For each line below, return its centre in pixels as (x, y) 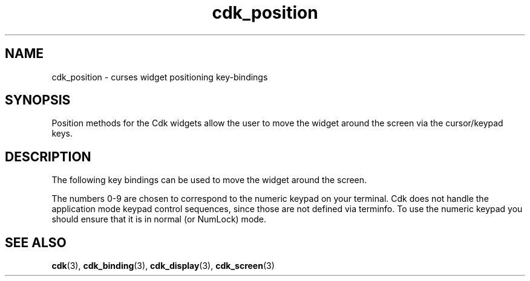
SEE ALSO (36, 242)
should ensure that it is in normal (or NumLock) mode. (159, 219)
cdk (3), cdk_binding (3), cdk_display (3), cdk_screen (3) (163, 266)
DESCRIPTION (48, 157)
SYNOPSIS (38, 100)
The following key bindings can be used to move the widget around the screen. (209, 180)
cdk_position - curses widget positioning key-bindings (160, 77)
